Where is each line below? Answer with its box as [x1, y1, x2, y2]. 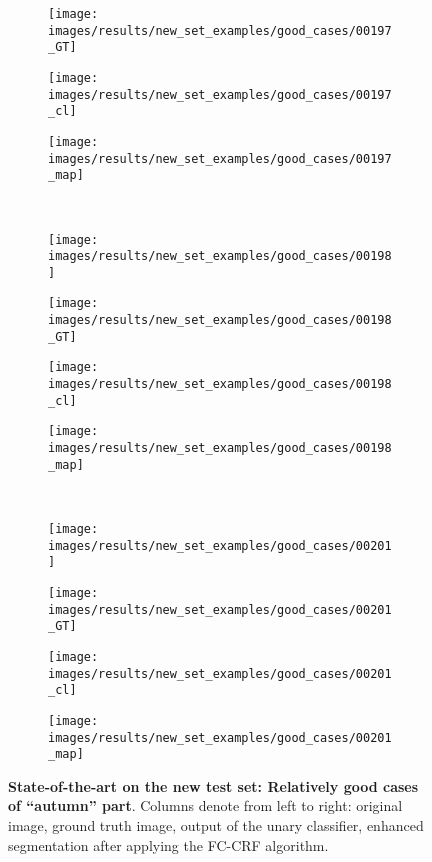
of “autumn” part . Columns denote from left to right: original [8, 795, 403, 816]
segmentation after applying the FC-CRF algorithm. [8, 834, 329, 855]
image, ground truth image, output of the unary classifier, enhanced [8, 815, 424, 836]
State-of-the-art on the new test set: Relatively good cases [8, 775, 419, 796]
